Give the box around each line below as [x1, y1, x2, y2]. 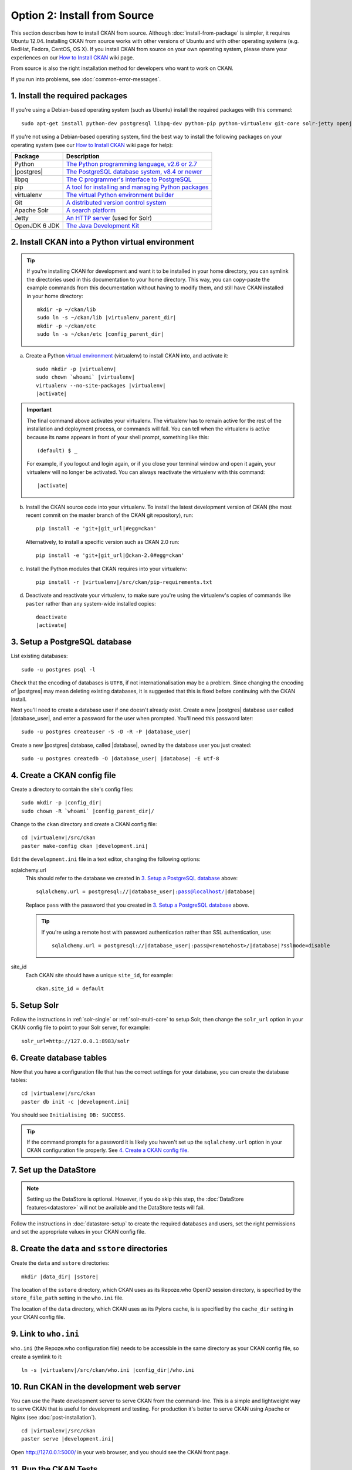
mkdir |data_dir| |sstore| [21, 1273, 99, 1280]
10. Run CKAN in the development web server [11, 1382, 181, 1392]
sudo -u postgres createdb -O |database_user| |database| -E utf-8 [21, 755, 219, 761]
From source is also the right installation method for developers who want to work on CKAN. [11, 65, 234, 72]
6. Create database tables [11, 1053, 107, 1063]
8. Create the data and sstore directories [11, 1244, 168, 1254]
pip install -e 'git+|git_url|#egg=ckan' [36, 525, 157, 532]
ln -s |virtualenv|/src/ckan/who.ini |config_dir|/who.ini [21, 1367, 195, 1373]
